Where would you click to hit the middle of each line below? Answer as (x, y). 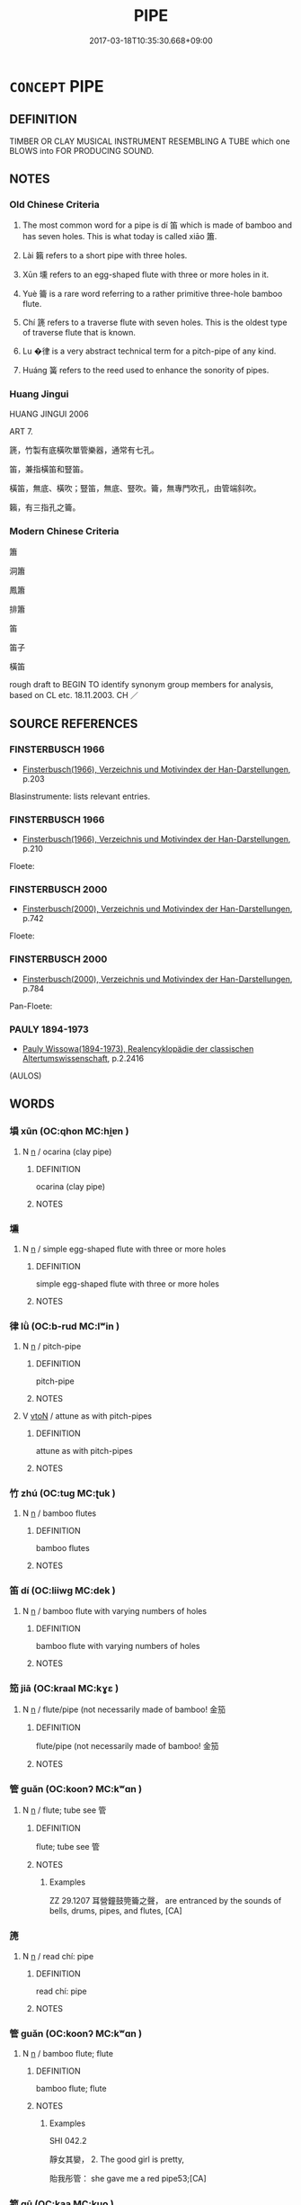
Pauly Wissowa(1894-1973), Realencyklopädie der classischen (138, 1048)
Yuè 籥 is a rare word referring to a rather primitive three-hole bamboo (152, 294)
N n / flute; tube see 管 (64, 1810)
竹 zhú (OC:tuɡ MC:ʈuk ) (63, 1493)
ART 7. (21, 431)
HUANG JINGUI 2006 (49, 414)
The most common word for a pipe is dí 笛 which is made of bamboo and (157, 225)
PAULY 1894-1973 (49, 1029)
